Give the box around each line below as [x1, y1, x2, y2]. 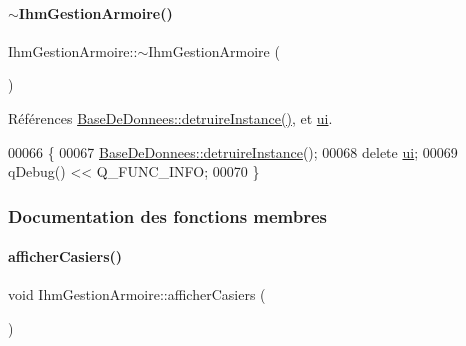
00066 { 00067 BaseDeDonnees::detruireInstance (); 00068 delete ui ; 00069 [8, 141, 458, 162]
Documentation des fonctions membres [8, 203, 328, 228]
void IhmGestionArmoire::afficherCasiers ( [8, 284, 266, 305]
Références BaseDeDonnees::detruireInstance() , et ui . [8, 107, 333, 128]
